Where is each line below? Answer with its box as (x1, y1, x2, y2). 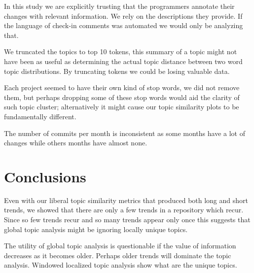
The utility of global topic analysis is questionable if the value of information (4, 240, 236, 251)
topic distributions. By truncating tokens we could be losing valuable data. (4, 66, 230, 76)
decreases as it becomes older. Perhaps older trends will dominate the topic (4, 250, 231, 260)
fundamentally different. (4, 111, 76, 121)
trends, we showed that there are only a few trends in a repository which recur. (4, 205, 244, 215)
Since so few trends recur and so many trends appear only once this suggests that (4, 214, 251, 225)
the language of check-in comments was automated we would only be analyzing (4, 20, 243, 31)
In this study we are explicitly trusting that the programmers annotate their (4, 1, 235, 11)
